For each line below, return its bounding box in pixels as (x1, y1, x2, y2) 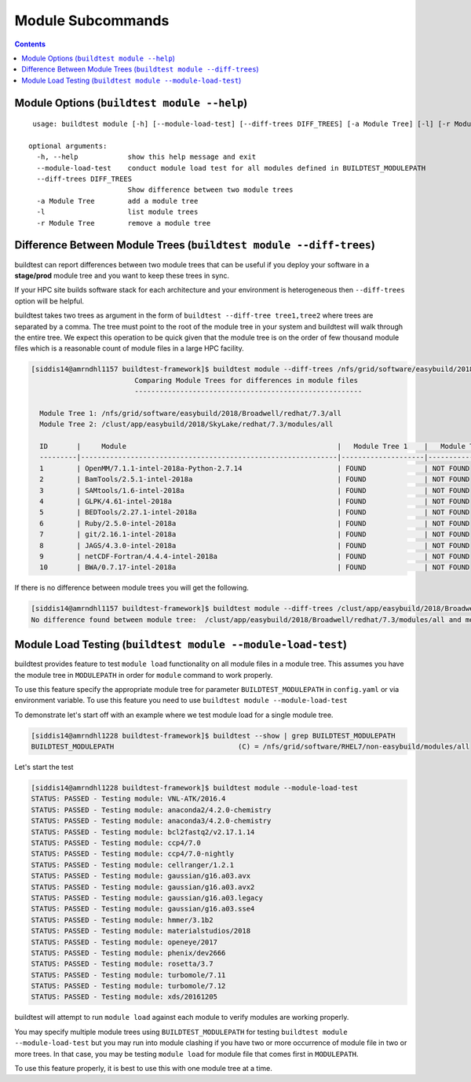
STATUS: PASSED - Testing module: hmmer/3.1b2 (31, 915, 214, 924)
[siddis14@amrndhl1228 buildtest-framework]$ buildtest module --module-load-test (31, 783, 359, 793)
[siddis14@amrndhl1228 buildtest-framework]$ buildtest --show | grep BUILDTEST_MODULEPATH (31, 731, 396, 740)
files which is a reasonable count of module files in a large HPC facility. (14, 344, 244, 353)
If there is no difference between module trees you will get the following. (14, 583, 249, 593)
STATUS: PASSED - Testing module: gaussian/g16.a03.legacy (31, 893, 263, 902)
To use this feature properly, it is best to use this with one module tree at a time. (14, 1064, 272, 1073)
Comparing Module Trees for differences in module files (134, 376, 359, 385)
